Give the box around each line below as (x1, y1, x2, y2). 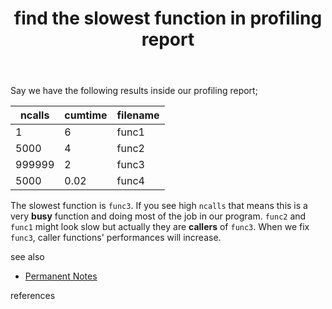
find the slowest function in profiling (13, 7, 323, 30)
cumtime (64, 108, 108, 122)
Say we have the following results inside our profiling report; (10, 85, 258, 97)
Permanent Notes (24, 270, 98, 282)
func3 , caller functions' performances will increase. (10, 232, 222, 244)
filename (116, 108, 160, 122)
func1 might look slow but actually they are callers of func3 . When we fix (10, 221, 310, 233)
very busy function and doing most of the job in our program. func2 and (10, 210, 307, 222)
